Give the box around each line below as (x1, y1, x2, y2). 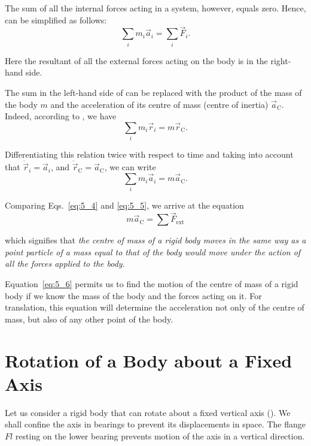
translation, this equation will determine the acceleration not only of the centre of (5, 301, 304, 314)
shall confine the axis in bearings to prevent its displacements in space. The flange (5, 418, 306, 430)
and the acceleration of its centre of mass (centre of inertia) (50, 98, 269, 110)
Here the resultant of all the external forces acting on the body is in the (5, 54, 268, 67)
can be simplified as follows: (5, 13, 107, 26)
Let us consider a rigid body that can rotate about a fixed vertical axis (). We (5, 406, 291, 418)
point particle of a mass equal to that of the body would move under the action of (5, 245, 301, 258)
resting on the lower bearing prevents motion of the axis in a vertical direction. (15, 429, 305, 442)
